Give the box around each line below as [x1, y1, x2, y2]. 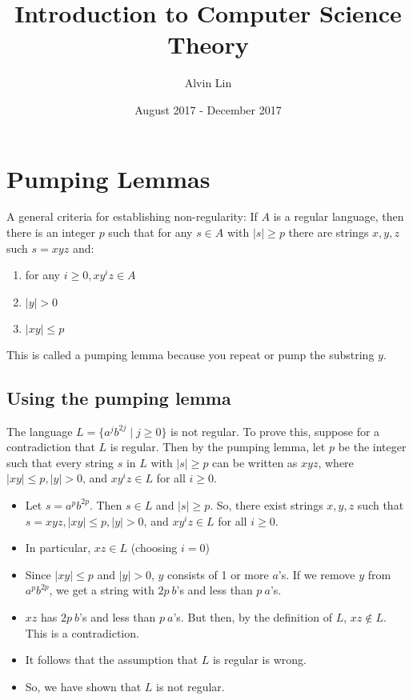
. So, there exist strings [210, 496, 323, 513]
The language [6, 422, 73, 439]
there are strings [288, 224, 369, 241]
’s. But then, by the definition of [173, 608, 333, 625]
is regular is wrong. [212, 651, 307, 668]
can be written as [212, 454, 298, 470]
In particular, [25, 539, 91, 556]
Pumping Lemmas [6, 162, 211, 194]
